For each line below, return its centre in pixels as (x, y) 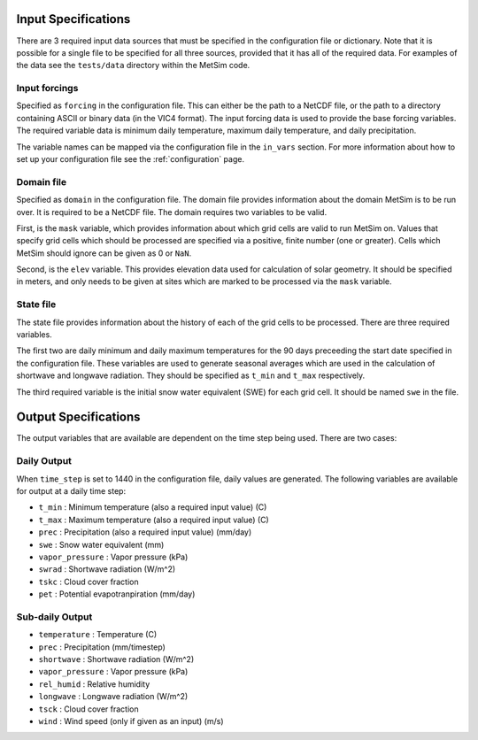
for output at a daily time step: (71, 491)
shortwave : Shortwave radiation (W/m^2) (116, 659)
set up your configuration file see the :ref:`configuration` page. (131, 159)
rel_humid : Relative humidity (94, 684)
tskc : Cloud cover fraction (89, 582)
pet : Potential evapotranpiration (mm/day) (117, 594)
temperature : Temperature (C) (98, 635)
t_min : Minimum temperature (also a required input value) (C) (153, 507)
